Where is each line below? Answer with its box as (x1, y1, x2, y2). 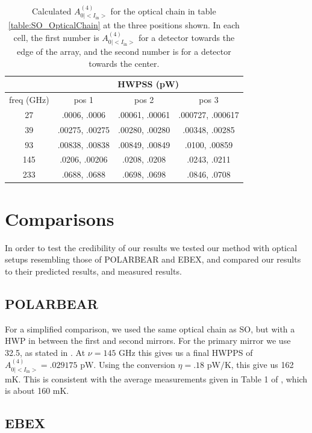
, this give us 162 (231, 358, 294, 371)
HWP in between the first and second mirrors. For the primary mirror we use (5, 334, 291, 347)
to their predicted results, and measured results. (5, 264, 182, 277)
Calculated (32, 4, 72, 17)
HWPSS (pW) (117, 78, 179, 90)
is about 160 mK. (5, 384, 69, 397)
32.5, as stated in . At (5, 346, 86, 358)
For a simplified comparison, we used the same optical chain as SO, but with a (5, 322, 295, 335)
